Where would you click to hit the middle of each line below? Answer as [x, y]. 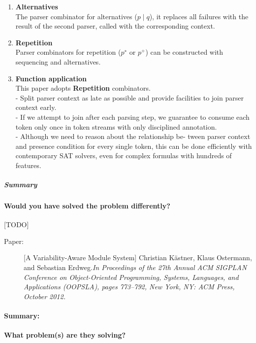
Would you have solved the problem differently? [87, 206]
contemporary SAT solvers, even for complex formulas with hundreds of [124, 155]
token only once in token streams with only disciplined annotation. [116, 126]
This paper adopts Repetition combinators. [83, 88]
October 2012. [45, 296]
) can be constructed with [184, 52]
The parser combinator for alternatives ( [76, 16]
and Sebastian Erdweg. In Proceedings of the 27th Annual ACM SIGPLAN [135, 267]
